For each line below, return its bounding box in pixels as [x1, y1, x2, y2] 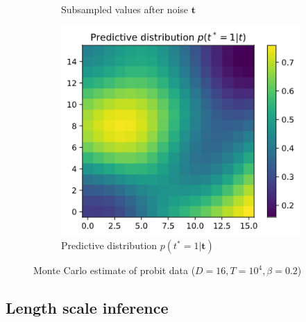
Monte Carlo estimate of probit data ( [33, 263, 196, 278]
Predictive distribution [61, 238, 158, 253]
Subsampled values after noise [61, 2, 189, 16]
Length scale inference [6, 297, 169, 319]
